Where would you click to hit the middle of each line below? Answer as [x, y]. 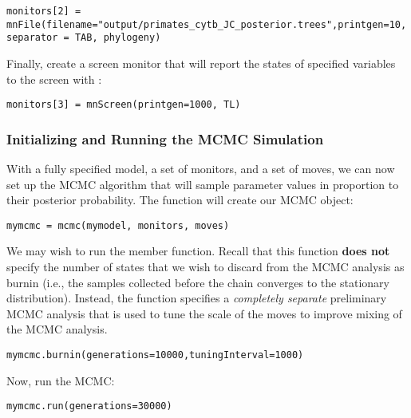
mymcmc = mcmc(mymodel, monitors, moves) [118, 225]
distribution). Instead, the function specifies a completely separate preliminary [197, 298]
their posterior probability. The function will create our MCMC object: [180, 200]
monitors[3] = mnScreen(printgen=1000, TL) [124, 105]
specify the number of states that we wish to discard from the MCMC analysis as [205, 267]
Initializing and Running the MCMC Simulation [165, 138]
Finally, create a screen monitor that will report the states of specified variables [201, 63]
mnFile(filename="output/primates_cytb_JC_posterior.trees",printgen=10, [207, 24]
